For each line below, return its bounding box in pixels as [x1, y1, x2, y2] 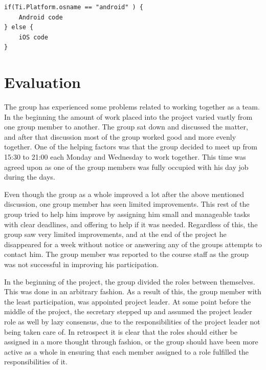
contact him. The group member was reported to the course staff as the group [4, 249, 249, 259]
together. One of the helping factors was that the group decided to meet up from [4, 141, 257, 152]
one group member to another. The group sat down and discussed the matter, [4, 121, 248, 132]
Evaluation [4, 72, 81, 93]
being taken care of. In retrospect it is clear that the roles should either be [4, 326, 237, 337]
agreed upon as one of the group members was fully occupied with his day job [4, 161, 249, 172]
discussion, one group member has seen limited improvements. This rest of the [4, 199, 250, 209]
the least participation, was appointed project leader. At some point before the [4, 296, 251, 307]
